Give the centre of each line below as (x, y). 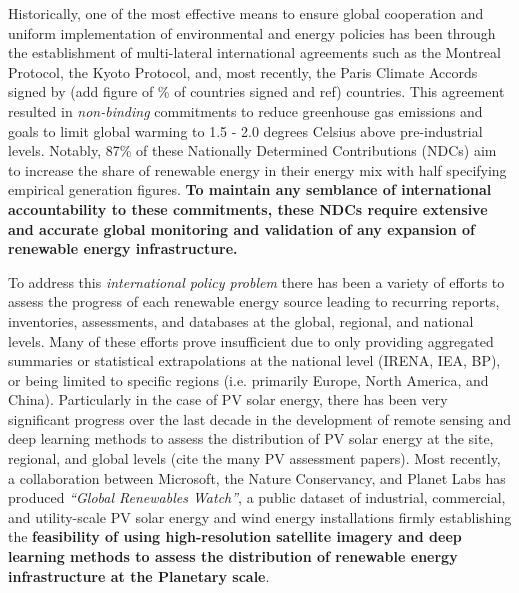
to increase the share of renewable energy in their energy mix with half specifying (257, 169)
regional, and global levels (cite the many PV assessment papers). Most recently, (254, 458)
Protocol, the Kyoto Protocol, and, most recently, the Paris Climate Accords (243, 71)
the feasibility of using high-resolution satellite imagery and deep (235, 536)
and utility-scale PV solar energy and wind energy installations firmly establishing (260, 516)
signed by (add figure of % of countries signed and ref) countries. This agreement (256, 91)
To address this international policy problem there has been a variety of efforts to (256, 281)
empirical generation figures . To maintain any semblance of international (250, 189)
